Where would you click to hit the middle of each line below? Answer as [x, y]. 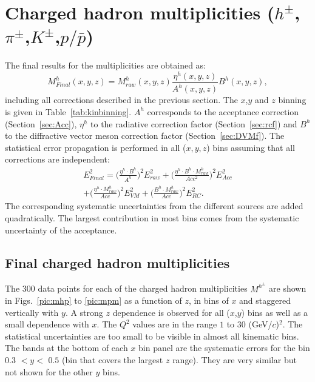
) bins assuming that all [251, 147]
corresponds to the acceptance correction [223, 111]
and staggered [265, 300]
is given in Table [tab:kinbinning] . [68, 111]
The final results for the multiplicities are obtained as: [105, 65]
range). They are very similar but [235, 360]
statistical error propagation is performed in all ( [96, 147]
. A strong [84, 312]
